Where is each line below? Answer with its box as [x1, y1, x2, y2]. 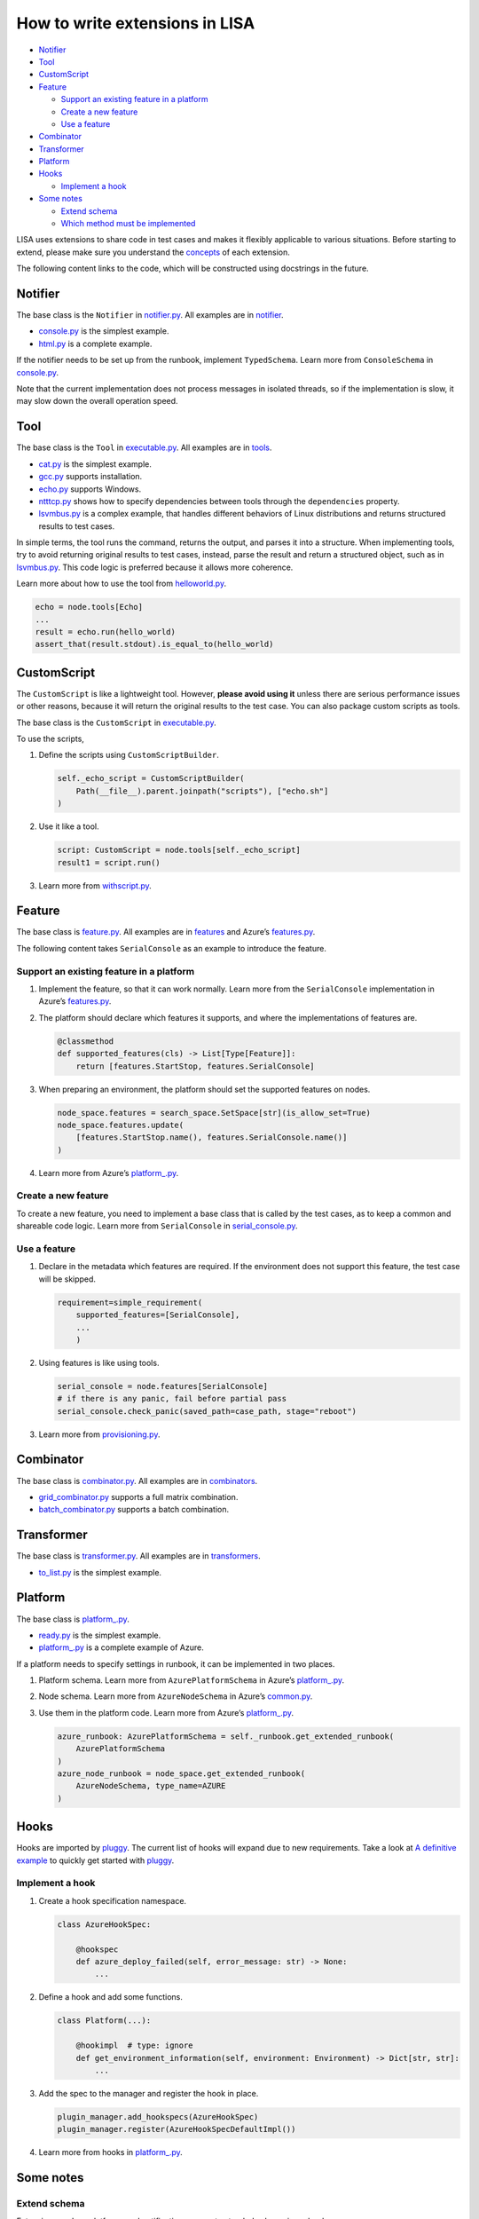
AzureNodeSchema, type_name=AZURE [75, 1781, 226, 1791]
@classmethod [57, 1036, 114, 1046]
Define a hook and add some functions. [38, 1992, 184, 2002]
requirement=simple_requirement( [57, 1297, 203, 1307]
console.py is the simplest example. [38, 326, 169, 336]
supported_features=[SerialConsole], [75, 1310, 240, 1320]
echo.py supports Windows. [38, 484, 142, 494]
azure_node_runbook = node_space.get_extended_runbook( [57, 1769, 306, 1779]
